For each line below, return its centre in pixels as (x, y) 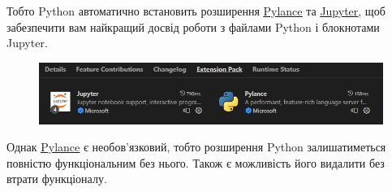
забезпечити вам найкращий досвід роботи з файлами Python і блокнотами (193, 26)
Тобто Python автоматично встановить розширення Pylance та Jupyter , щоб (196, 11)
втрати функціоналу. (57, 179)
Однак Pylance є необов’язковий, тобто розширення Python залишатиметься (196, 147)
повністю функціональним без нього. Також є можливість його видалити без (196, 162)
